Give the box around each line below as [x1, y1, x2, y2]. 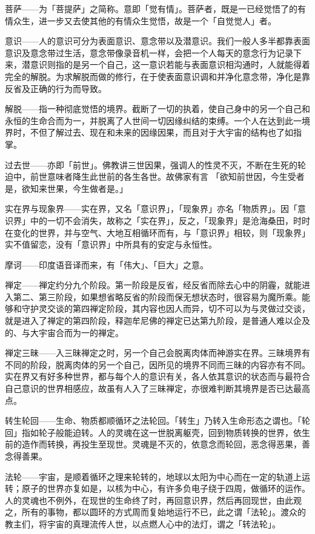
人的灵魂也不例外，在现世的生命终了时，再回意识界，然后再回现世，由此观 [5, 493, 302, 506]
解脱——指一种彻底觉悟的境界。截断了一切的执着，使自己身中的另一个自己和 [5, 102, 310, 115]
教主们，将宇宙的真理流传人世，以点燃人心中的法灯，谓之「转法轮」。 [5, 517, 280, 530]
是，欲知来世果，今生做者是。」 [5, 182, 128, 194]
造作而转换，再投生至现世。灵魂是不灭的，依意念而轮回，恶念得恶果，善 [21, 438, 310, 450]
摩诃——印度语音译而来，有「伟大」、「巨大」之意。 [5, 258, 208, 271]
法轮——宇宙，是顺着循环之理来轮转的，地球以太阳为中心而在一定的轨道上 [5, 470, 302, 483]
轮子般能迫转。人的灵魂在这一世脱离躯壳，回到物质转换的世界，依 [38, 426, 302, 438]
